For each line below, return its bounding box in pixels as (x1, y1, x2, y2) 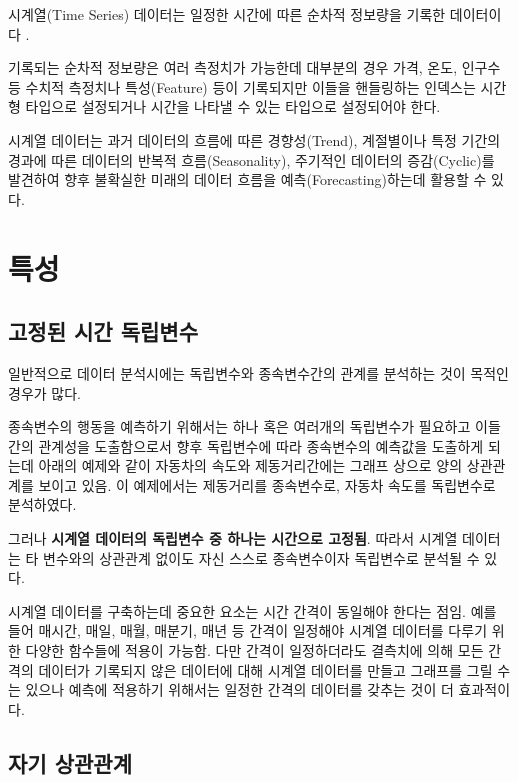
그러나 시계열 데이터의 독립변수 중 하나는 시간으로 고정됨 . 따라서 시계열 (8, 528, 458, 549)
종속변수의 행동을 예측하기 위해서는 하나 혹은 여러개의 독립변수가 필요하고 (8, 416, 471, 437)
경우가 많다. (8, 382, 81, 403)
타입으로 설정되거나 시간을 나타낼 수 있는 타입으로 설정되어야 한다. (25, 96, 441, 117)
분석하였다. (8, 494, 77, 515)
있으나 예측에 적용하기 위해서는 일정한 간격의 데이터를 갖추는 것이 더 (25, 679, 454, 700)
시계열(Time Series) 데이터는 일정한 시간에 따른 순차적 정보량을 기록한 (8, 4, 446, 24)
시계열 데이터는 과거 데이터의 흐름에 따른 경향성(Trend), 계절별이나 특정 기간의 (8, 129, 501, 150)
